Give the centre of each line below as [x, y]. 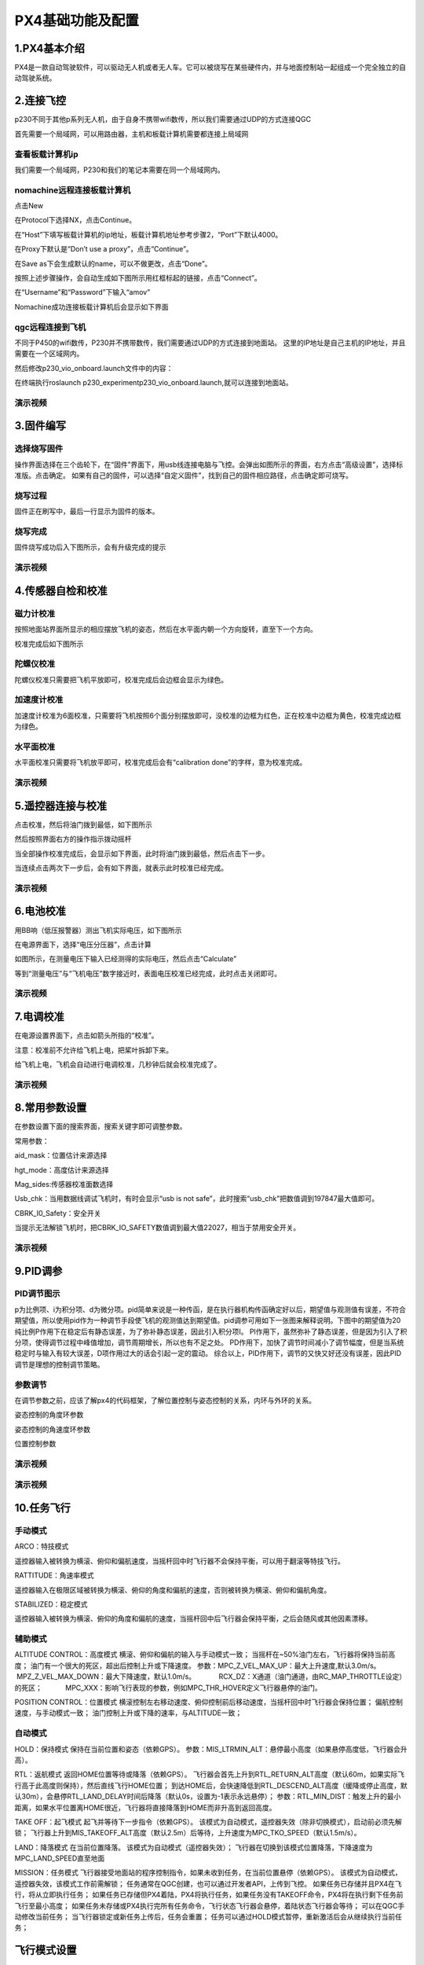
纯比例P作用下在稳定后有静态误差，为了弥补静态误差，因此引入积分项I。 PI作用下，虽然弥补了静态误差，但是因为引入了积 [211, 1331]
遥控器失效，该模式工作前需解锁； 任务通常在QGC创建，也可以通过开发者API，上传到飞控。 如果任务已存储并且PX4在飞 [208, 1883]
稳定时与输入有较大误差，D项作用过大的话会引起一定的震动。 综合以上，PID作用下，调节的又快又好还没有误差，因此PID [208, 1353]
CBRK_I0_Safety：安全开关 [58, 1213]
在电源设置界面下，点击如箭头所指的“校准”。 [86, 1036]
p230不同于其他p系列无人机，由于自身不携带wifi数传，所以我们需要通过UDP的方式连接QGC [163, 119]
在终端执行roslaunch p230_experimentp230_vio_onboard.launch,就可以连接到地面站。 [154, 383]
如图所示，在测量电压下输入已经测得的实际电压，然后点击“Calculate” [126, 959]
